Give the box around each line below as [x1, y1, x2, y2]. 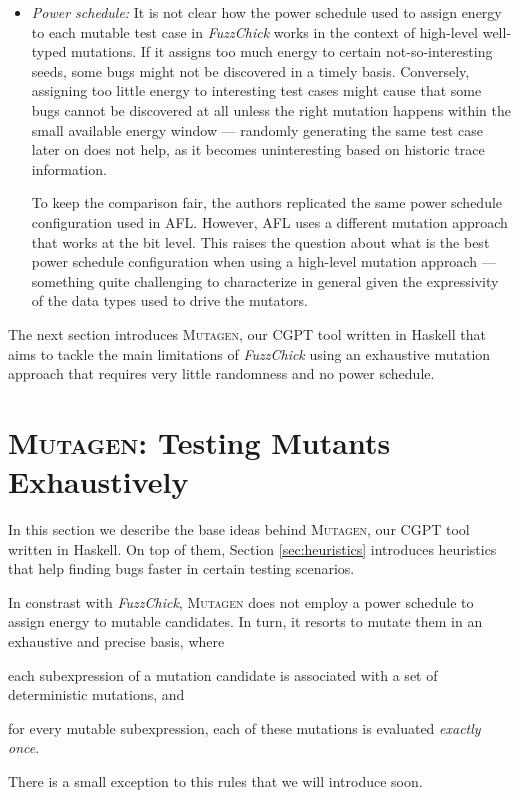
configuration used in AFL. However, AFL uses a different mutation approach [31, 211, 508, 232]
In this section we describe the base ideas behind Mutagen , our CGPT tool [8, 519, 470, 539]
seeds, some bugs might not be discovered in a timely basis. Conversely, [31, 60, 470, 81]
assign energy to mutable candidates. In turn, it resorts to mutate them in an [8, 611, 483, 632]
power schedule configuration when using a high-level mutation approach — [31, 251, 496, 272]
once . [8, 737, 40, 758]
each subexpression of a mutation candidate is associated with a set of [8, 664, 438, 685]
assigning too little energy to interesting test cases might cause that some [31, 80, 482, 101]
